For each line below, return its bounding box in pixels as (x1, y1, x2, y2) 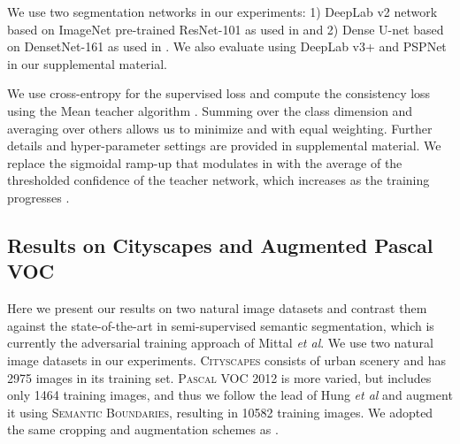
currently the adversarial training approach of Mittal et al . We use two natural (7, 333, 433, 352)
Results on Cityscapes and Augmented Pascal (7, 231, 433, 258)
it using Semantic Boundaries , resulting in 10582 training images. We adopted (7, 402, 433, 421)
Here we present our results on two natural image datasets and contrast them (7, 299, 427, 318)
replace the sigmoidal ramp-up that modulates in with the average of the (7, 153, 402, 172)
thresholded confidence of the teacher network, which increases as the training (7, 171, 430, 189)
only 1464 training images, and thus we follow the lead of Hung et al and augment (7, 386, 453, 404)
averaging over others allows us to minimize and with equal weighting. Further (7, 119, 433, 137)
